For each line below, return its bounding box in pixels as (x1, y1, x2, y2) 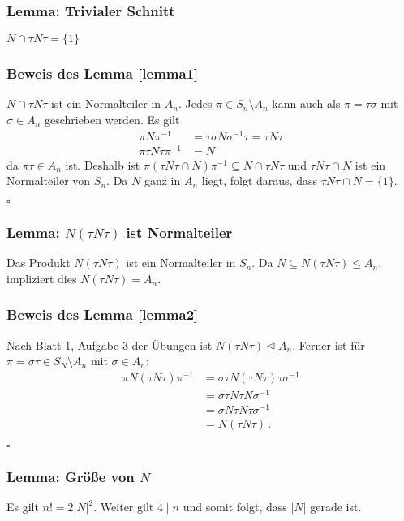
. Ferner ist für (292, 336, 365, 353)
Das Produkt (6, 254, 71, 271)
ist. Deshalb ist (65, 156, 140, 173)
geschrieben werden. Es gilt (44, 111, 180, 128)
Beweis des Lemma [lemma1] (6, 63, 199, 84)
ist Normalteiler (126, 222, 233, 242)
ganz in (144, 172, 181, 189)
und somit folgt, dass (183, 498, 287, 515)
